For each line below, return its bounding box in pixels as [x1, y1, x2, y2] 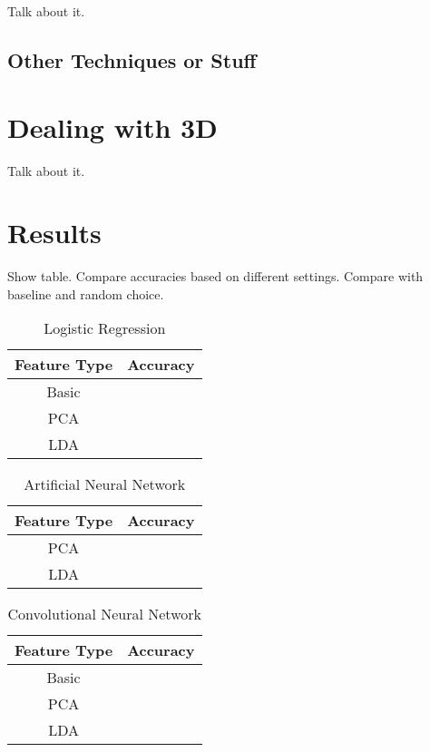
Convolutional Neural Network [7, 603, 201, 625]
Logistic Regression [44, 317, 166, 339]
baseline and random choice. [7, 284, 164, 303]
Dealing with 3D [7, 108, 218, 145]
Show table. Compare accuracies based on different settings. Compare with [7, 267, 424, 286]
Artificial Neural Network [24, 474, 186, 495]
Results [7, 214, 102, 251]
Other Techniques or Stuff [7, 45, 257, 73]
